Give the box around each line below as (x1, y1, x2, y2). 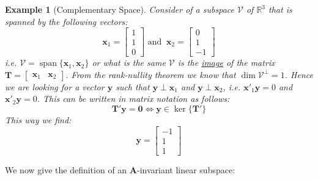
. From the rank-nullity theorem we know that (65, 68, 236, 81)
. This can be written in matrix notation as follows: (37, 92, 230, 105)
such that (116, 80, 150, 93)
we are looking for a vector (5, 80, 105, 93)
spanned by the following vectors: (5, 15, 128, 27)
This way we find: (5, 113, 72, 126)
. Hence (284, 68, 313, 81)
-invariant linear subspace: (136, 163, 235, 176)
